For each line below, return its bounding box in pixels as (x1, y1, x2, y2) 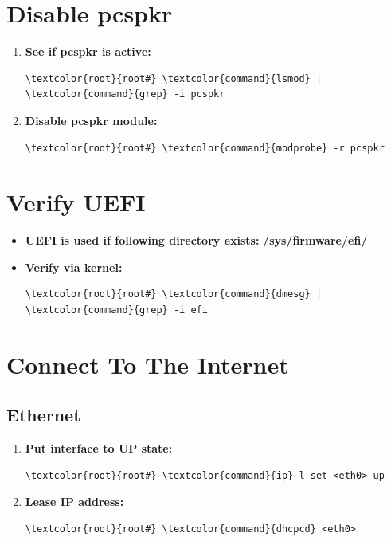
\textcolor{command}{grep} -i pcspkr (25, 88, 225, 100)
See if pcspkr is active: (25, 43, 151, 60)
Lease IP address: (25, 493, 124, 510)
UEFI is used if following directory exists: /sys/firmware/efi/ (25, 232, 368, 249)
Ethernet (6, 402, 81, 427)
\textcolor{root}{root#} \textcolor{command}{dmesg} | (25, 288, 323, 300)
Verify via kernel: (25, 258, 123, 275)
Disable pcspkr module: (25, 112, 158, 128)
